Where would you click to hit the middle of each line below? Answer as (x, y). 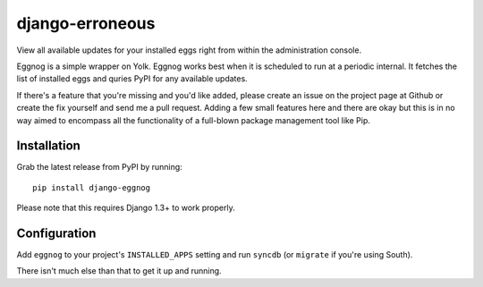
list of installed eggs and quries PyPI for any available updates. (132, 79)
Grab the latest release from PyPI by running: (99, 167)
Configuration (56, 233)
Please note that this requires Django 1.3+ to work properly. (126, 208)
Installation (48, 146)
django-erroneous (86, 23)
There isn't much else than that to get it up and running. (119, 271)
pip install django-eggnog (92, 187)
